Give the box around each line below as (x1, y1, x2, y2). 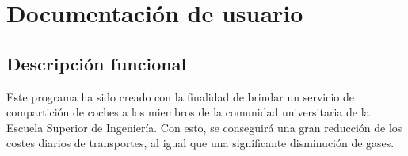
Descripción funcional (6, 51, 187, 75)
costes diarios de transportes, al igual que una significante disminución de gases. (6, 135, 395, 151)
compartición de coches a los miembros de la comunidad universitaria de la (6, 104, 370, 120)
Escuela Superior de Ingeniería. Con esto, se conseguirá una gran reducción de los (6, 119, 402, 135)
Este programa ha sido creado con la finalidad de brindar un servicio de (6, 88, 354, 105)
